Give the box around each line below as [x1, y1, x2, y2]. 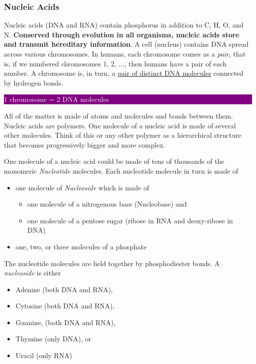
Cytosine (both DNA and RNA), [15, 301, 115, 311]
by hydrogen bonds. [4, 77, 64, 88]
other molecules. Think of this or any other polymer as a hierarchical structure [4, 130, 242, 140]
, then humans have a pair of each [124, 58, 227, 68]
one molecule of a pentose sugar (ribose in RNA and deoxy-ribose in [27, 215, 233, 225]
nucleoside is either [4, 268, 61, 278]
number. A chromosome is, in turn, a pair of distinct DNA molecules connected [4, 68, 244, 78]
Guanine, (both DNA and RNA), [15, 317, 116, 327]
